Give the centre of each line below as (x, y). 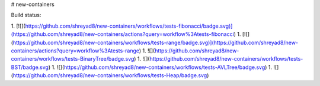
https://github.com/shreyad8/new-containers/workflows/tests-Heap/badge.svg (110, 75)
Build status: (26, 15)
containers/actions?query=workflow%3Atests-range (75, 51)
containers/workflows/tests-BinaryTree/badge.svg (73, 59)
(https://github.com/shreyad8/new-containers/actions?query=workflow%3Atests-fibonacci (122, 34)
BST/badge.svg (30, 67)
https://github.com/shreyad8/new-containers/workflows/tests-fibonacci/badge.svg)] (129, 26)
